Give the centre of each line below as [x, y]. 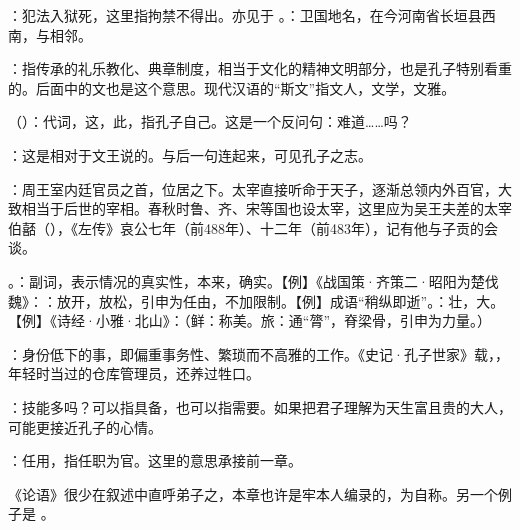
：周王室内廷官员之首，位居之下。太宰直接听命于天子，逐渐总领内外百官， [253, 188]
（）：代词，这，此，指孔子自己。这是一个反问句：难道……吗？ [210, 121]
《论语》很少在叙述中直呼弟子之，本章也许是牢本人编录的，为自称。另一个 [253, 493]
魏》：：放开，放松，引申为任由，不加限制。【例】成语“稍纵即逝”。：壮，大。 [256, 300]
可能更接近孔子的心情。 [85, 426]
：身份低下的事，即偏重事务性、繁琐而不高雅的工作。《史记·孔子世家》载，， [258, 353]
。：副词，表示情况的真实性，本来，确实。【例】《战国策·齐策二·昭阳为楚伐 [253, 280]
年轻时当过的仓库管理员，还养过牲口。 [134, 373]
